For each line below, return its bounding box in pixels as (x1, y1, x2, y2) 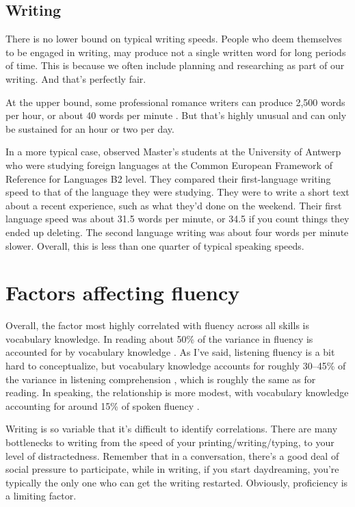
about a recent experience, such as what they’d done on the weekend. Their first (5, 198, 342, 212)
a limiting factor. (5, 489, 77, 503)
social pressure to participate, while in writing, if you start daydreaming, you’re (5, 462, 339, 476)
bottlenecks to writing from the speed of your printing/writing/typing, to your (5, 434, 334, 449)
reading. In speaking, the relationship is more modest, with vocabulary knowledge (5, 385, 349, 400)
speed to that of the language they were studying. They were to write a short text (5, 185, 350, 199)
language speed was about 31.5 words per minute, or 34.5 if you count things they (5, 211, 350, 226)
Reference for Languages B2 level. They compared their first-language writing (5, 171, 331, 185)
